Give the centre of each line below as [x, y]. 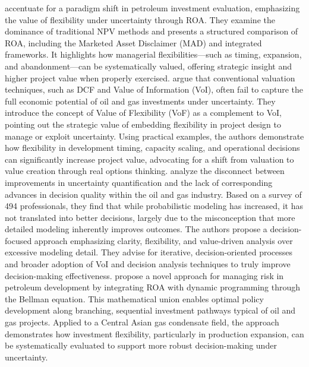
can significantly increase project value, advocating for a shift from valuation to [149, 159]
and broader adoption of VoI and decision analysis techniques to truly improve [148, 264]
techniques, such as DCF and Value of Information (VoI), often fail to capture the [154, 89]
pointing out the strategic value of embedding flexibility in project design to [143, 124]
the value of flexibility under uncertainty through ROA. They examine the [140, 19]
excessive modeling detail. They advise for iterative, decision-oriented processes [149, 252]
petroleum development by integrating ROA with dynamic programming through [153, 287]
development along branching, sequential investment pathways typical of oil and [150, 310]
